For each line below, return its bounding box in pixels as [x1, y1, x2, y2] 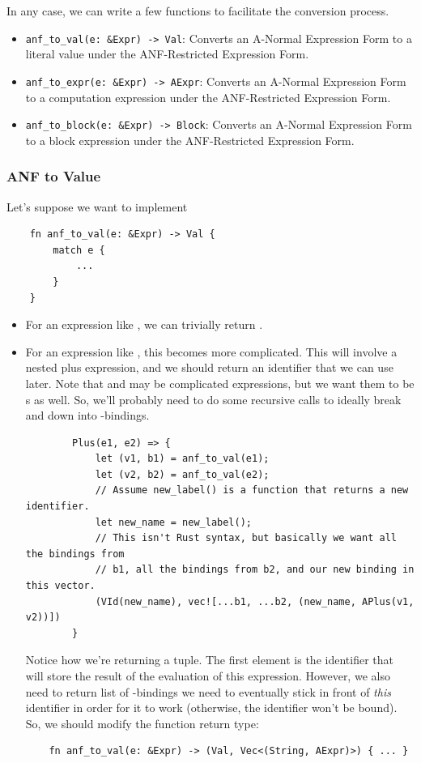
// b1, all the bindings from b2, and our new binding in [95, 564, 415, 576]
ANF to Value [6, 166, 101, 186]
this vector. [25, 580, 96, 592]
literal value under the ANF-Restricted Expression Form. [25, 45, 309, 62]
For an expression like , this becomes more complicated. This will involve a [25, 343, 398, 360]
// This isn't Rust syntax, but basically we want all [95, 532, 397, 544]
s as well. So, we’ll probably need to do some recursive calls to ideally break [25, 390, 402, 407]
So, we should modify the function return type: [25, 714, 259, 731]
